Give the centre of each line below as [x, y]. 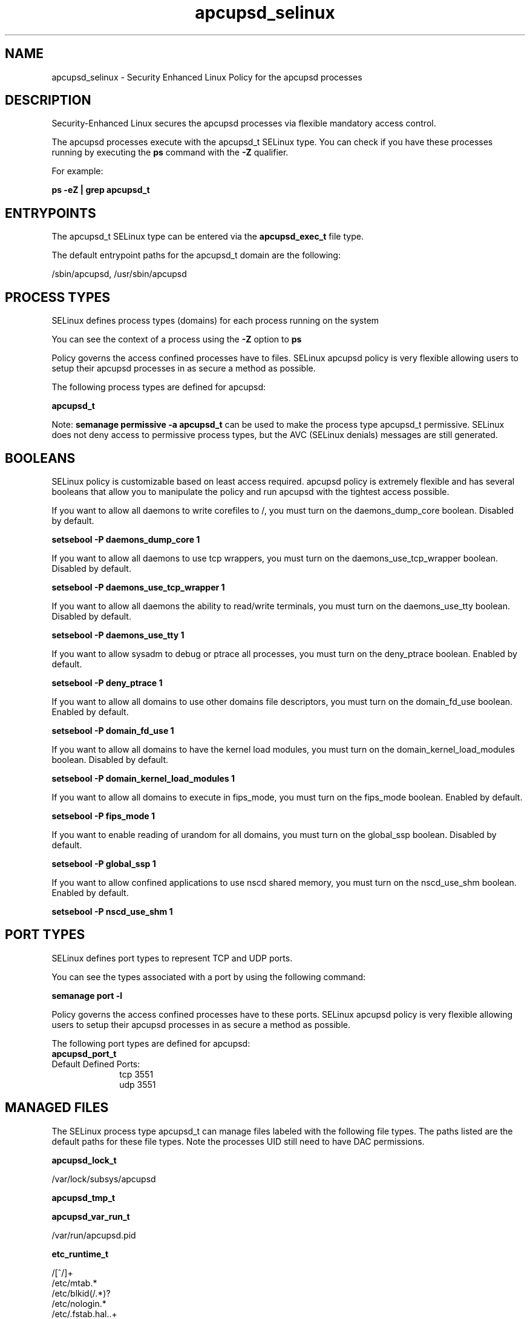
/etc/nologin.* [79, 1303]
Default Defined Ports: [96, 1064]
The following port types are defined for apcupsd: [151, 1043]
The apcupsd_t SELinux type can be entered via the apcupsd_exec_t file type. [208, 237]
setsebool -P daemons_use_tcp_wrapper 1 [138, 587]
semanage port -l [87, 995]
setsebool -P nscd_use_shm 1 [112, 911]
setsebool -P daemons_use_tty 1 [118, 635]
